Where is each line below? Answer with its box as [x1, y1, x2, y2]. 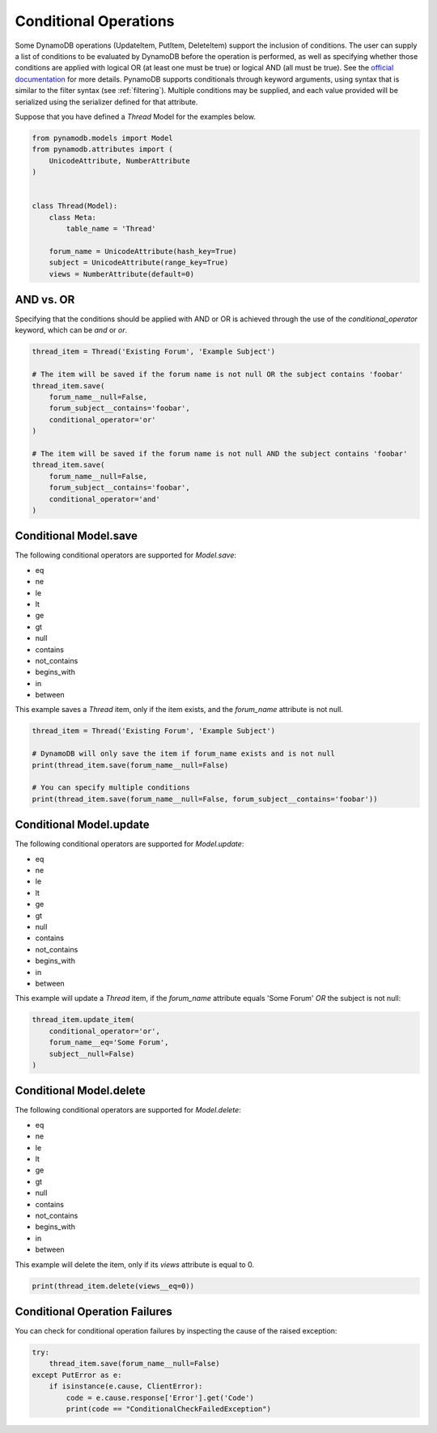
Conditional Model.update [15, 818, 150, 832]
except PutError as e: [32, 1370, 122, 1380]
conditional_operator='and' [49, 494, 161, 503]
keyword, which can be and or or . [15, 325, 128, 335]
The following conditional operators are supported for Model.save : [15, 550, 237, 560]
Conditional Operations [15, 12, 175, 30]
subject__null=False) [49, 1049, 135, 1058]
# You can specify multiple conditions [32, 783, 190, 792]
